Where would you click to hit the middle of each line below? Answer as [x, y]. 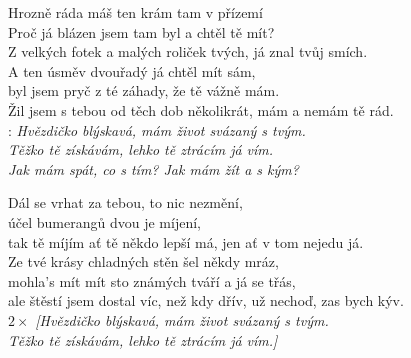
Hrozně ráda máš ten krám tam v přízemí [135, 12]
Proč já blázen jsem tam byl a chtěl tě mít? [141, 31]
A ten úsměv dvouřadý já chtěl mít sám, [132, 70]
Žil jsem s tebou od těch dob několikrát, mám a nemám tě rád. [201, 109]
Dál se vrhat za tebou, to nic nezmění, [125, 202]
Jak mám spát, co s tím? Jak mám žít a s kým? [153, 168]
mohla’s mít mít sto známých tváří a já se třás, [152, 280]
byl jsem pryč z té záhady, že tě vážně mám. [144, 90]
